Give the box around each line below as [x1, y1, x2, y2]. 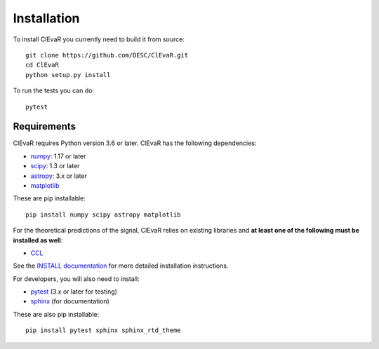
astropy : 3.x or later [30, 172, 88, 180]
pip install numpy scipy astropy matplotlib [25, 210, 182, 219]
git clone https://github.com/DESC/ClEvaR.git [25, 51, 189, 59]
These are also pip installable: [13, 310, 100, 318]
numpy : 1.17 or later [30, 151, 86, 160]
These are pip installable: [13, 194, 86, 203]
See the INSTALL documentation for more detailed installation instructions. [13, 261, 229, 270]
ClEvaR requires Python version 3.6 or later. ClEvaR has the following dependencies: [13, 139, 257, 147]
